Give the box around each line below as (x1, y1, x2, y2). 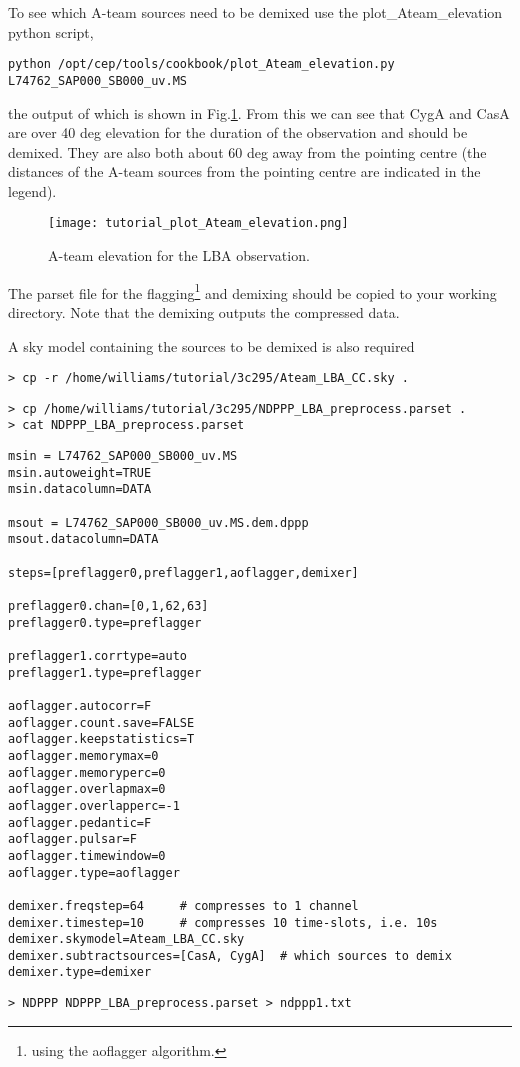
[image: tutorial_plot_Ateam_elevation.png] (48, 216, 349, 231)
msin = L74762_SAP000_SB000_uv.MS (8, 449, 238, 464)
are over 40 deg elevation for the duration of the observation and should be (8, 122, 468, 143)
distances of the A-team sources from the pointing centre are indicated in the (8, 161, 481, 182)
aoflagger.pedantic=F (8, 815, 152, 830)
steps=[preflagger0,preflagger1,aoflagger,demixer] (8, 565, 359, 580)
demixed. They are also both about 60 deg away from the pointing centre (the (8, 141, 487, 162)
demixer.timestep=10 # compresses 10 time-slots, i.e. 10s (8, 915, 438, 930)
